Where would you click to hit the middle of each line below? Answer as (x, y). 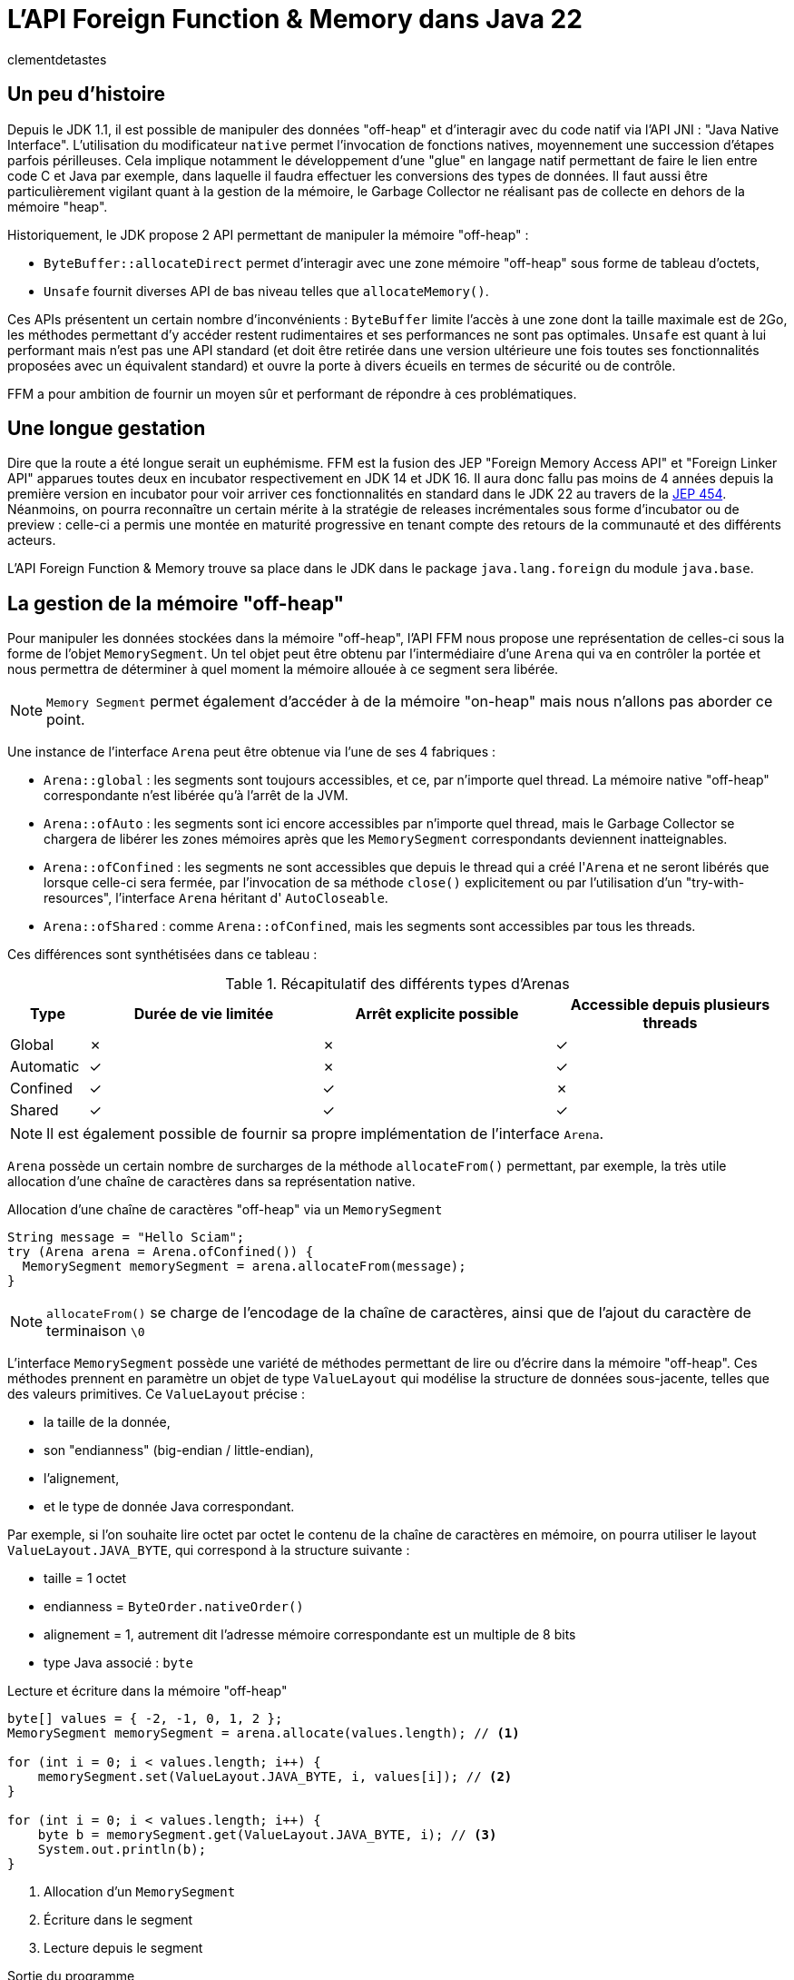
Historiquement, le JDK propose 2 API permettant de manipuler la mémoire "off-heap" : (268, 234)
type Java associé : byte (118, 1663)
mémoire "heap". (58, 206)
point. (66, 720)
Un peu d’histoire (87, 94)
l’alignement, (82, 1479)
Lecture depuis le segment (123, 1948)
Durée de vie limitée (204, 1014)
